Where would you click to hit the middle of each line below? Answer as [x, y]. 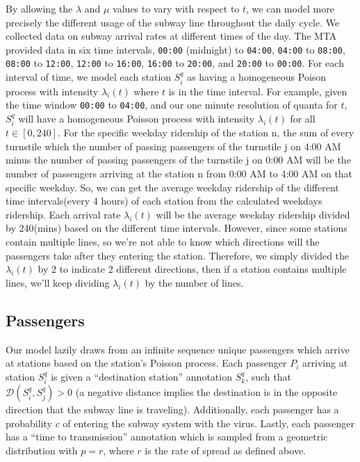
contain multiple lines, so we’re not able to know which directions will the [163, 241]
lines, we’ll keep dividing [58, 282]
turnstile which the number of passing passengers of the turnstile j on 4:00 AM [173, 146]
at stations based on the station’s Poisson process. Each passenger [146, 363]
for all [303, 118]
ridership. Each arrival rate [63, 214]
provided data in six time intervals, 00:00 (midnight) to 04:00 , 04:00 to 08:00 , [175, 49]
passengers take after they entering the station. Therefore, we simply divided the [178, 255]
